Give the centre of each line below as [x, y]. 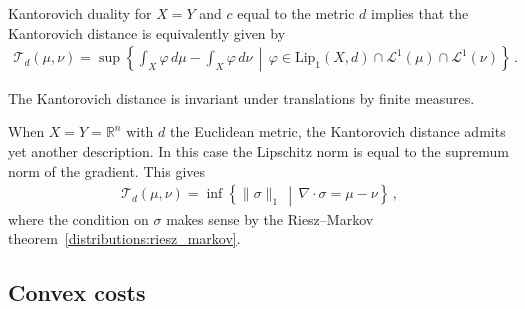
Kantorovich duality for [80, 13]
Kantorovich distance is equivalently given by [147, 32]
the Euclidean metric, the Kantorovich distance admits [338, 131]
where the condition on [78, 218]
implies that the [419, 13]
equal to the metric [296, 13]
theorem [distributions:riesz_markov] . [124, 238]
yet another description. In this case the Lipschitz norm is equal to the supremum [258, 151]
